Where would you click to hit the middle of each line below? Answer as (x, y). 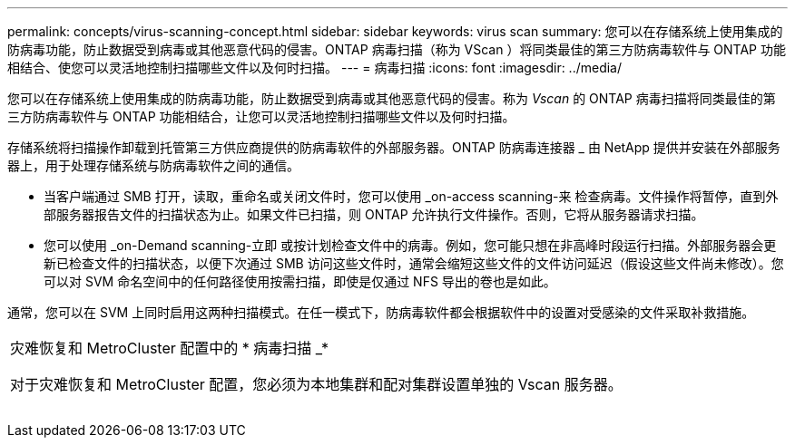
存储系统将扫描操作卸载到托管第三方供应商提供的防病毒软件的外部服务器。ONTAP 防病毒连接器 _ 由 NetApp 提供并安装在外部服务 (394, 147)
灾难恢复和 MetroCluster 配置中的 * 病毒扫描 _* (170, 348)
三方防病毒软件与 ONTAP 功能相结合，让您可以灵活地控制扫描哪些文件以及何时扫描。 (261, 116)
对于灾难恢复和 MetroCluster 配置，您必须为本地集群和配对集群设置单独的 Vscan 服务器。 (316, 384)
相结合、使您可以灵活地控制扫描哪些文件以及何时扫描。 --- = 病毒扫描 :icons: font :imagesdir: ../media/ (315, 68)
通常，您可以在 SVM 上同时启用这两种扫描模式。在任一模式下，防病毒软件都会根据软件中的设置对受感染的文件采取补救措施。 (381, 312)
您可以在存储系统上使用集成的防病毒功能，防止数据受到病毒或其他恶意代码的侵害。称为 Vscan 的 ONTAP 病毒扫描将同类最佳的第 (392, 98)
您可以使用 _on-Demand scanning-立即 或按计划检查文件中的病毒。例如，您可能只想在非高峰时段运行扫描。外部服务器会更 (410, 245)
